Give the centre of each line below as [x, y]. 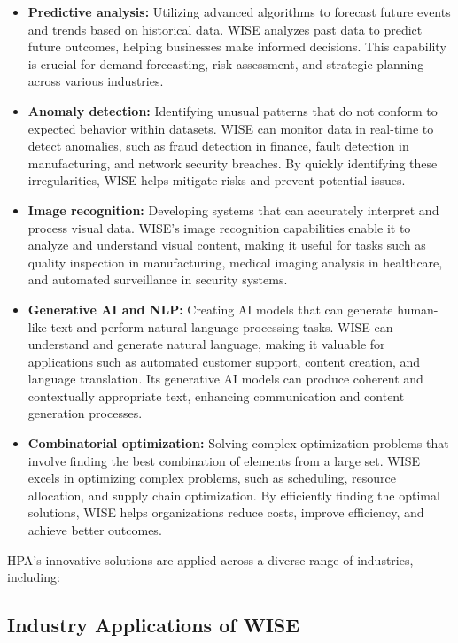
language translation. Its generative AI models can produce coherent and [225, 379]
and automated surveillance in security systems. [158, 279]
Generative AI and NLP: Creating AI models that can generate [210, 309]
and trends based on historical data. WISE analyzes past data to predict [225, 29]
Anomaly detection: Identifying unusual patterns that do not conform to [233, 110]
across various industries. [96, 81]
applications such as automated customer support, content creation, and [224, 361]
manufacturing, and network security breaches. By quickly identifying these [233, 163]
